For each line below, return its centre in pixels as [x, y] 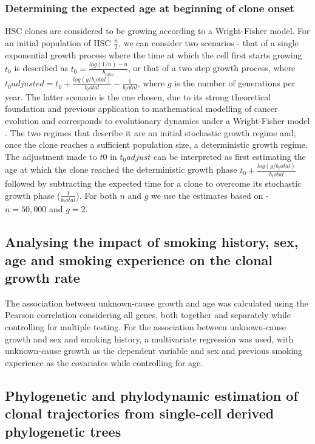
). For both [97, 195]
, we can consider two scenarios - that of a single [208, 42]
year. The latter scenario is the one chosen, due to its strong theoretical [138, 96]
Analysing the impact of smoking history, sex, [152, 242]
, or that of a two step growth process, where [212, 68]
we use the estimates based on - [210, 195]
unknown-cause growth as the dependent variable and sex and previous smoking [154, 351]
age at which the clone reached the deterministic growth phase [121, 169]
